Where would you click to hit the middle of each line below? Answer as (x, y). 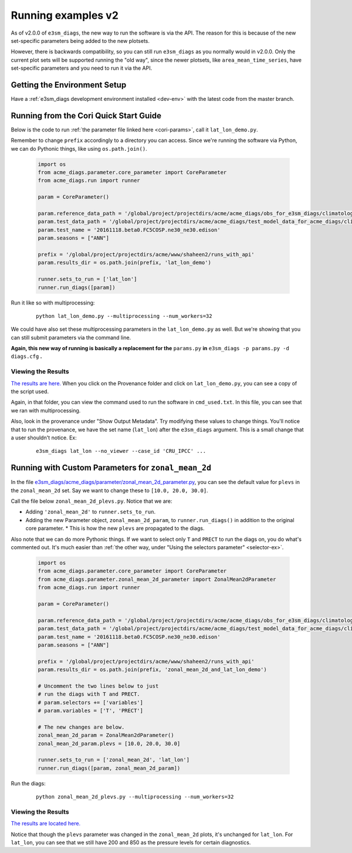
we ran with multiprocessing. (46, 410)
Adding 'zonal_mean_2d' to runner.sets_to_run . (90, 512)
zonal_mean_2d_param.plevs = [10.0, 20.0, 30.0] (109, 743)
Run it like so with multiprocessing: (53, 303)
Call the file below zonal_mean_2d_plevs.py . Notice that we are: (92, 501)
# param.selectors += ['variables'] (91, 702)
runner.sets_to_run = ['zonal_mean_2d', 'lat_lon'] (114, 760)
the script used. (30, 392)
